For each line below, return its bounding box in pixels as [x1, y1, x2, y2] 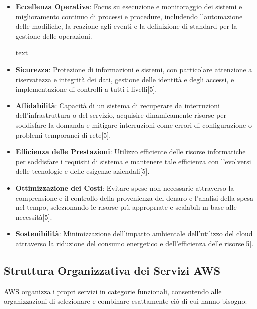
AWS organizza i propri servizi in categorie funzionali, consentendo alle [4, 286, 222, 296]
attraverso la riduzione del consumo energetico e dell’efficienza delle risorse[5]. [15, 238, 254, 248]
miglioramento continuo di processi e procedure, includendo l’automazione [15, 11, 243, 21]
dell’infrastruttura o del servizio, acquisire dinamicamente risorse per [15, 110, 226, 120]
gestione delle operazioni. [15, 30, 92, 41]
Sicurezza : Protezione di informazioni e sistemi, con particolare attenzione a [15, 64, 252, 74]
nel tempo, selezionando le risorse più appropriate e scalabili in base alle [15, 202, 237, 212]
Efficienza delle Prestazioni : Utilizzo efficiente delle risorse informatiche [15, 146, 246, 157]
